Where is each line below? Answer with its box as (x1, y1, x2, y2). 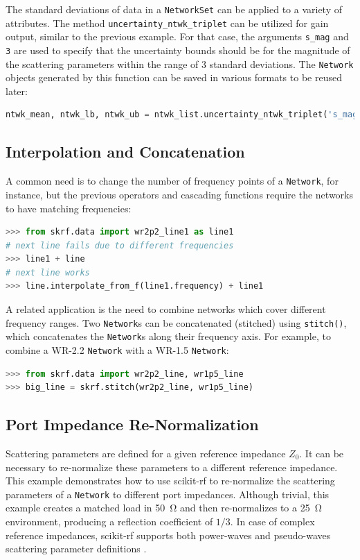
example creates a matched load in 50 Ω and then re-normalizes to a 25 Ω (6, 500, 322, 515)
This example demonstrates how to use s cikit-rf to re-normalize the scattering (6, 473, 335, 488)
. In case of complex (230, 514, 315, 529)
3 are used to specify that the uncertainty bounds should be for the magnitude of (6, 42, 350, 57)
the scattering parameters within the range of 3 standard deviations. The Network (6, 56, 354, 71)
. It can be (299, 446, 344, 461)
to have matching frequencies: (6, 201, 132, 215)
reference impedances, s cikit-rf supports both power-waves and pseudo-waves (6, 527, 331, 542)
